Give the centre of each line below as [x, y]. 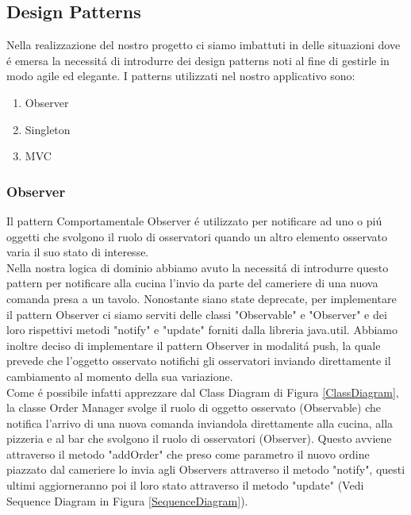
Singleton [48, 129]
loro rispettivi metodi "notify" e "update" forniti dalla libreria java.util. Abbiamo [202, 330]
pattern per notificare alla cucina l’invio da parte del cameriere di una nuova [192, 283]
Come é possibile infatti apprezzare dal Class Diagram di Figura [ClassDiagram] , [203, 392]
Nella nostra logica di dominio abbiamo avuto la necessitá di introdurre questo [198, 267]
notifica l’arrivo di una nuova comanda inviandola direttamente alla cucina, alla [200, 423]
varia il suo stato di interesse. [78, 252]
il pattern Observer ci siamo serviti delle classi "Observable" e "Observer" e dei [197, 314]
